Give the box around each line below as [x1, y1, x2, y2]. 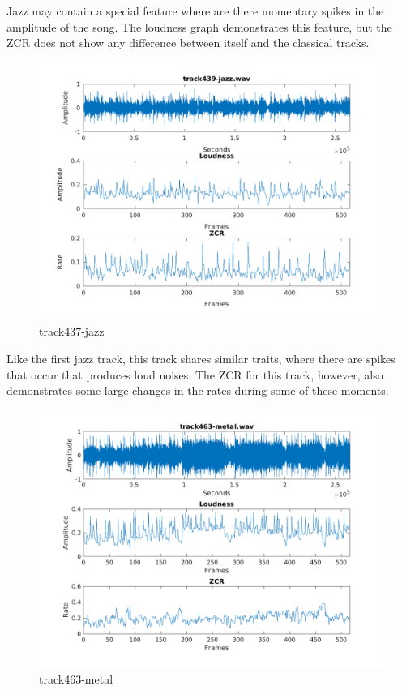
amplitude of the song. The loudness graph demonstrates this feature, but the [6, 18, 392, 35]
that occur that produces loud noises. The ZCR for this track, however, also [6, 366, 383, 383]
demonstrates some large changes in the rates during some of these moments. [6, 382, 389, 399]
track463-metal [39, 671, 113, 688]
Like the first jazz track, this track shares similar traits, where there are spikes [6, 349, 396, 366]
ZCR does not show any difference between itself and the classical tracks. [6, 34, 370, 51]
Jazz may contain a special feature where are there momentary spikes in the [6, 2, 384, 19]
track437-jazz [39, 323, 105, 340]
